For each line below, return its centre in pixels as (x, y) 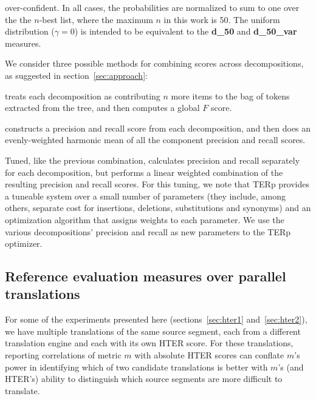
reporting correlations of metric (63, 355)
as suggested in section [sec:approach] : (76, 75)
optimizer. (24, 243)
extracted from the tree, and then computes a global (102, 108)
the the (18, 19)
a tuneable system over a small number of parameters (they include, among (146, 196)
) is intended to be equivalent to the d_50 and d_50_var (186, 31)
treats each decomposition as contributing (83, 96)
